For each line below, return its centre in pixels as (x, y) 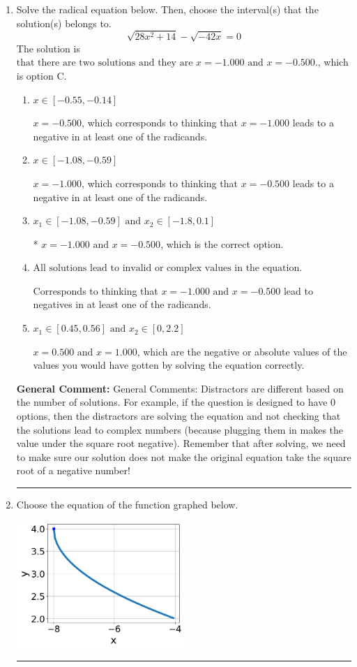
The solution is (48, 48)
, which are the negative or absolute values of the (242, 351)
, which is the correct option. (222, 243)
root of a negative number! (73, 470)
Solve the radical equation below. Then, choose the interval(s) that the (167, 9)
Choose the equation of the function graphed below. (127, 505)
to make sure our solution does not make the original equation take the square (184, 456)
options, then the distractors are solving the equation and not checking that (178, 416)
